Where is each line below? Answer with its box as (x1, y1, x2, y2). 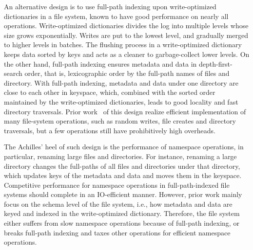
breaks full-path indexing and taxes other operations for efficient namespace (4, 227, 231, 237)
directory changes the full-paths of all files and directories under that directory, (4, 161, 240, 171)
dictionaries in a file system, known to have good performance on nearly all (4, 11, 229, 21)
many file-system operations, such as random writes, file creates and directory (4, 116, 236, 126)
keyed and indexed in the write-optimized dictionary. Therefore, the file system (4, 208, 240, 218)
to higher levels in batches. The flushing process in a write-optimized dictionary (4, 39, 242, 50)
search (4, 68, 22, 78)
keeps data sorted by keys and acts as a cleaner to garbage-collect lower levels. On (4, 49, 250, 59)
